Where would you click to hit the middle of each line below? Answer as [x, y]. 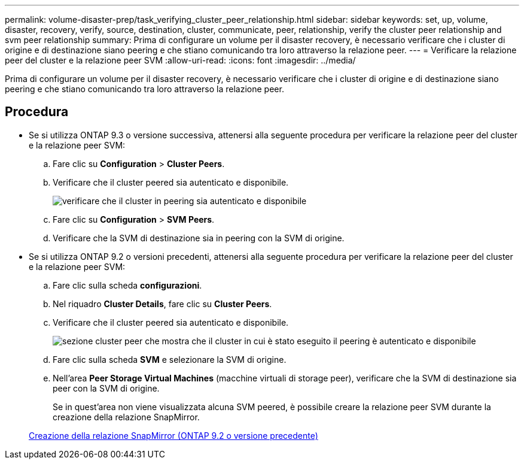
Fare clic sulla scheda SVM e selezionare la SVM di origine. [170, 359]
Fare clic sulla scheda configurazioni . [127, 285]
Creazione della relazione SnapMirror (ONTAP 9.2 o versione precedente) [173, 435]
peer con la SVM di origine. [106, 388]
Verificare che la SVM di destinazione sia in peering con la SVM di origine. [199, 238]
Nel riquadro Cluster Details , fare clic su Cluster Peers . [162, 304]
